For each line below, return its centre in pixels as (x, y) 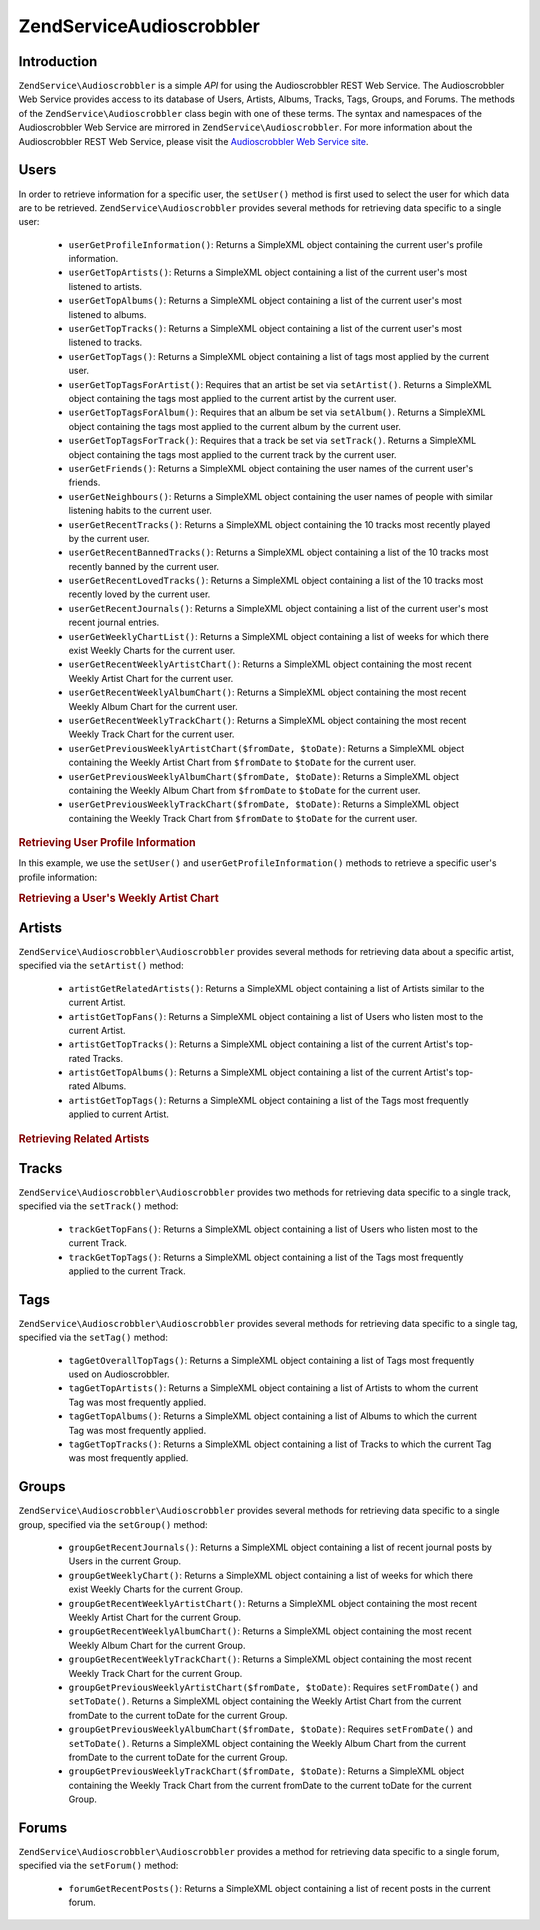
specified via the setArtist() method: (101, 966)
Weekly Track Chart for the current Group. (155, 1673)
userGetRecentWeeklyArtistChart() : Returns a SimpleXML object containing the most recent (270, 664)
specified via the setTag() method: (93, 1337)
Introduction (58, 61)
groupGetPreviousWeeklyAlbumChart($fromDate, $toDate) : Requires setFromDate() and (271, 1729)
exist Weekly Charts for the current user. (152, 651)
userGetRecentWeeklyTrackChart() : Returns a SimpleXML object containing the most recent (267, 720)
